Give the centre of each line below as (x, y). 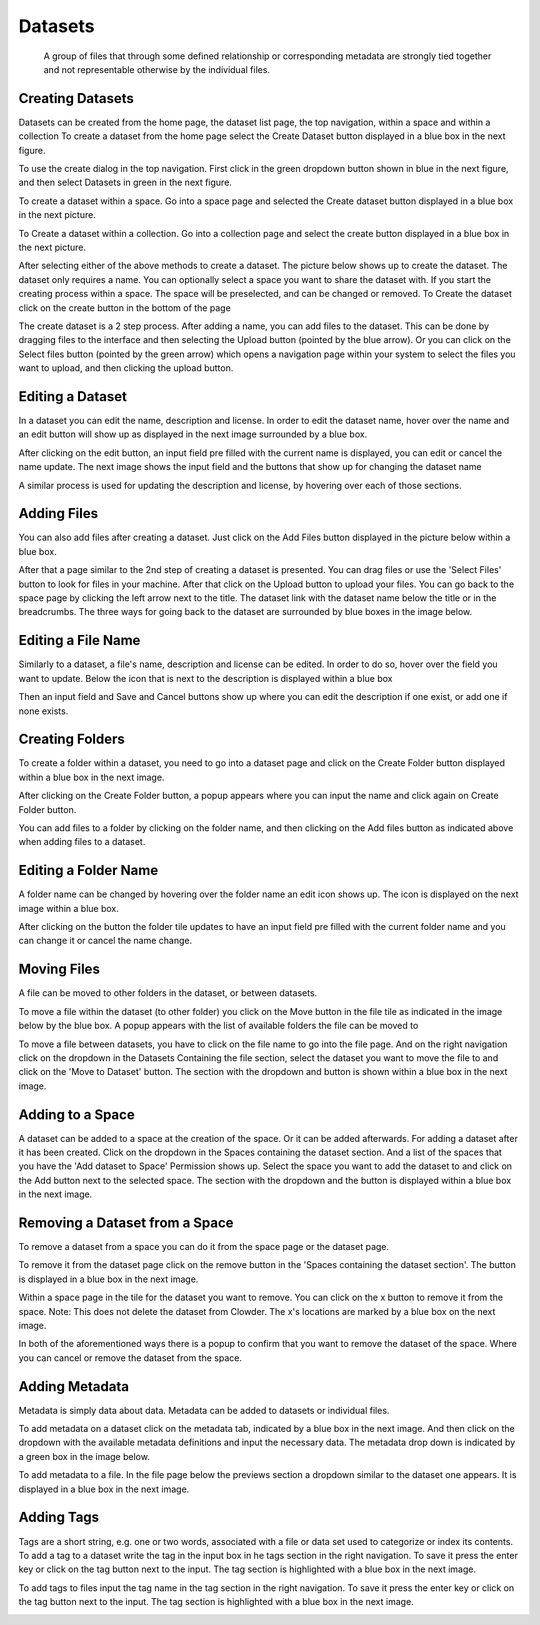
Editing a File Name (79, 640)
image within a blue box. (68, 908)
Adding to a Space (76, 1114)
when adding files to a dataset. (82, 842)
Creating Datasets (76, 98)
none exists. (43, 711)
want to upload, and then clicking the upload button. (126, 368)
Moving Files (59, 969)
